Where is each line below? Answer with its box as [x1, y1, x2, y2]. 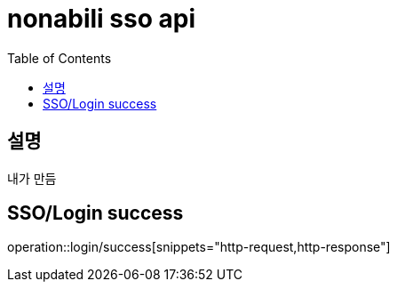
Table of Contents [7, 50, 112, 66]
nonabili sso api [7, 4, 195, 34]
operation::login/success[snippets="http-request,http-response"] [7, 239, 391, 255]
